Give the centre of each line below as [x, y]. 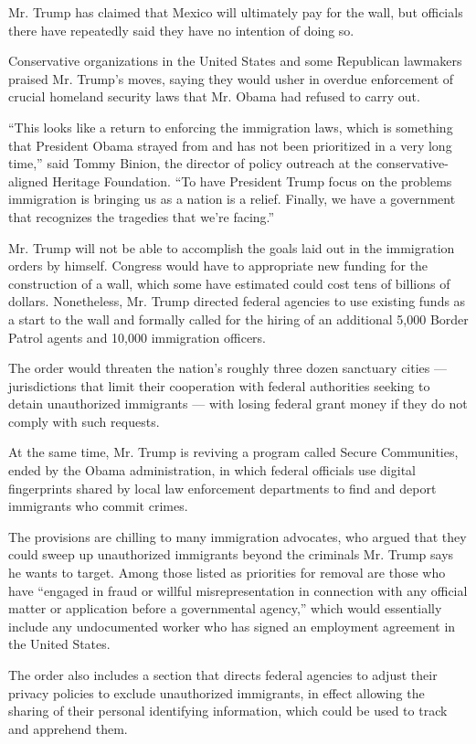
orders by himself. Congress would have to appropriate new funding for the [218, 266]
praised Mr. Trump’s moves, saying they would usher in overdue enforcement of [231, 78]
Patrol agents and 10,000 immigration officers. [138, 337]
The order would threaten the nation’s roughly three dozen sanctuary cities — [227, 368]
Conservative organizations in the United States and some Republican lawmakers [235, 61]
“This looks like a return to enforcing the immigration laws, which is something [231, 127]
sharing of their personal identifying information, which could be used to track [228, 711]
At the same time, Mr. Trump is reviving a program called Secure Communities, [233, 452]
